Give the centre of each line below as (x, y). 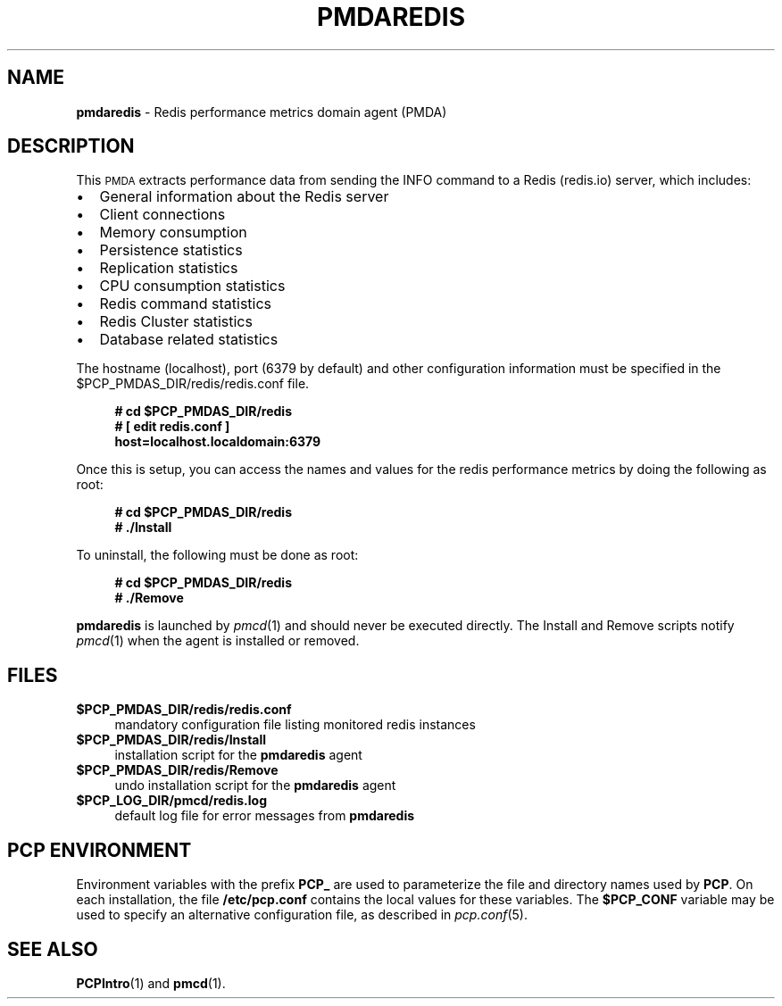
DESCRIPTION (71, 146)
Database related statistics (189, 340)
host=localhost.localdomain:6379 (218, 442)
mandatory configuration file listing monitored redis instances (295, 725)
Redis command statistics (186, 304)
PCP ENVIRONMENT (100, 850)
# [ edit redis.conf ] (172, 427)
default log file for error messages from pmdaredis (265, 816)
